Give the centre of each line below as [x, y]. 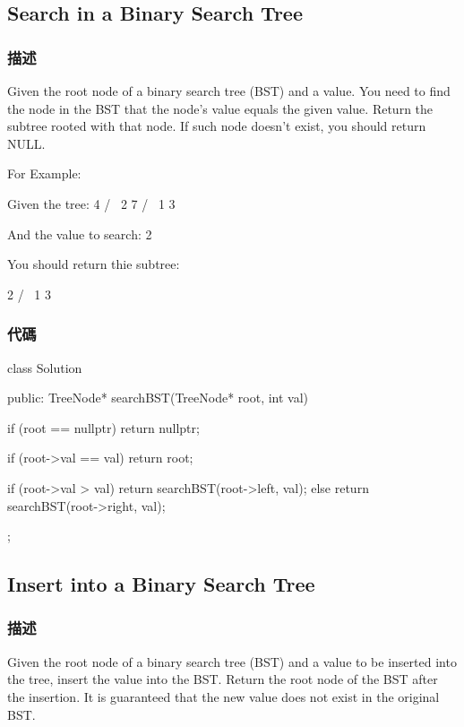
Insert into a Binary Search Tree [161, 584]
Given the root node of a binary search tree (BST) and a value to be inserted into [232, 661]
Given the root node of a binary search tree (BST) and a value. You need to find [229, 91]
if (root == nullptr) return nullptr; [103, 427]
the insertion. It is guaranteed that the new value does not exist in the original [223, 696]
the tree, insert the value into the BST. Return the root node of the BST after [223, 679]
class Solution [45, 367]
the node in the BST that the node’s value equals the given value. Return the [220, 108]
